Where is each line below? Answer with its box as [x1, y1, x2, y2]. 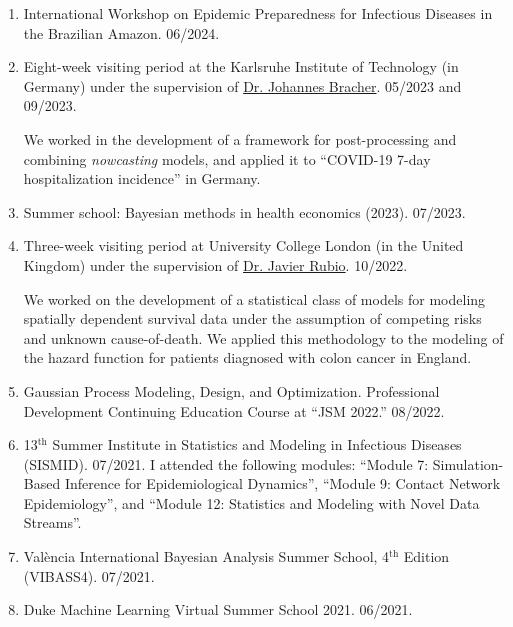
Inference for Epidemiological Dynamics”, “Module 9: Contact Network [64, 473, 501, 494]
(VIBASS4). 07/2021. [23, 565, 155, 586]
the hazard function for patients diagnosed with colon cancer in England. [23, 347, 472, 368]
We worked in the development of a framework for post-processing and [23, 128, 457, 149]
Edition [403, 546, 450, 567]
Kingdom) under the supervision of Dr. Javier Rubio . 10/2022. [23, 254, 408, 275]
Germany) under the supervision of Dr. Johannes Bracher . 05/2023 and [23, 75, 462, 96]
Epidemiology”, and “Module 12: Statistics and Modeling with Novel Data [23, 492, 480, 513]
